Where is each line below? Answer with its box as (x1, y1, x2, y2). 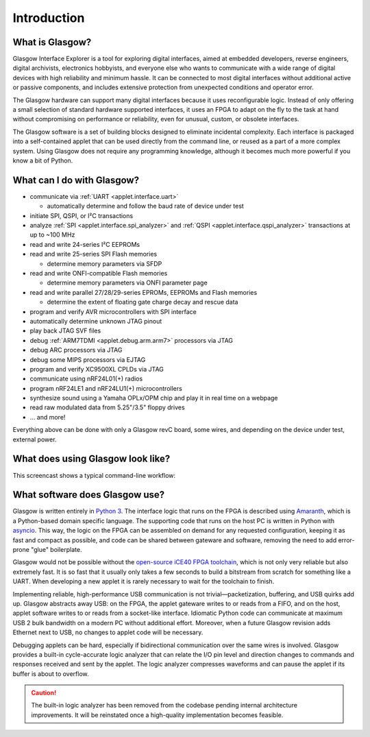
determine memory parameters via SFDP (47, 259, 162, 267)
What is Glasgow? (12, 36, 92, 48)
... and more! (29, 413, 66, 421)
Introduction (12, 10, 85, 25)
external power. (12, 435, 57, 444)
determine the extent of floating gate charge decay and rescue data (47, 298, 238, 306)
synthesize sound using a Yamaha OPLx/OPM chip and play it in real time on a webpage (29, 394, 278, 402)
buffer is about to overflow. (12, 669, 89, 678)
